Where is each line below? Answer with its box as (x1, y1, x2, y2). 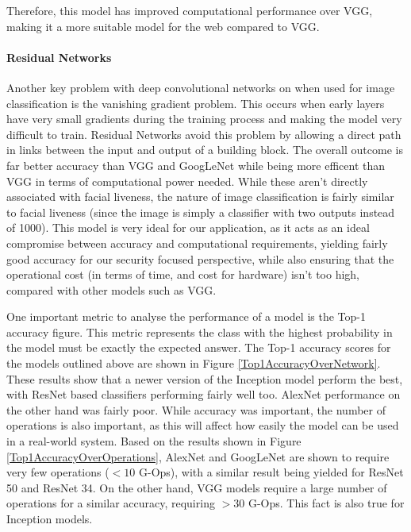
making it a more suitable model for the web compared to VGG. (6, 17, 320, 34)
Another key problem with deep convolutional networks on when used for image (6, 79, 395, 95)
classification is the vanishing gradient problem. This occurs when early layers (6, 94, 385, 111)
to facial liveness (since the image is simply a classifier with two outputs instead (6, 203, 395, 220)
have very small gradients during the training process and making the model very (6, 110, 402, 127)
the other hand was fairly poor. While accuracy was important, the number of (6, 401, 386, 418)
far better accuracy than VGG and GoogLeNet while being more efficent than (6, 156, 386, 173)
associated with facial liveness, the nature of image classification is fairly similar (6, 188, 394, 205)
